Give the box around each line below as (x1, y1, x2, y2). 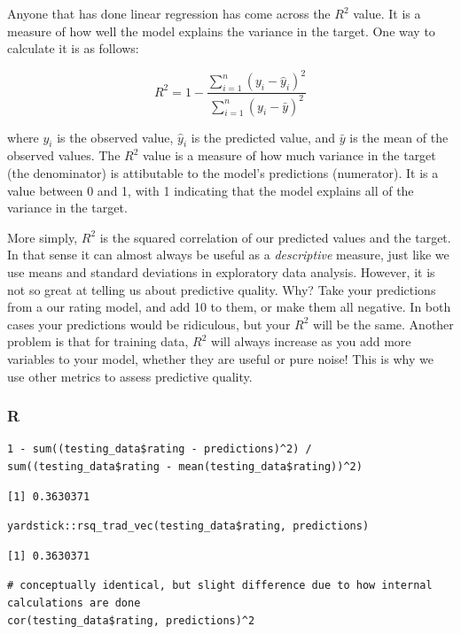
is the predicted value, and (191, 128, 336, 146)
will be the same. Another (313, 314, 454, 333)
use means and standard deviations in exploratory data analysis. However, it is (7, 263, 435, 282)
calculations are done (7, 596, 141, 609)
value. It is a (353, 4, 421, 22)
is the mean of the (349, 128, 449, 146)
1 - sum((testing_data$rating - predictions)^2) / (7, 443, 312, 456)
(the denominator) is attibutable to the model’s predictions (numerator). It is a (7, 164, 439, 182)
